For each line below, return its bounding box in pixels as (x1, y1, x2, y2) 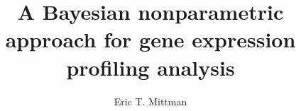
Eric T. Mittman (114, 93, 187, 108)
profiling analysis (66, 52, 235, 81)
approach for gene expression (5, 25, 296, 54)
